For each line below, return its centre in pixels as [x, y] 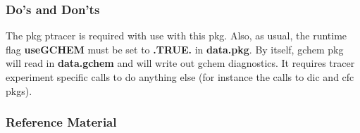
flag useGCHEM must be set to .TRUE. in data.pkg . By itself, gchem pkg [175, 49]
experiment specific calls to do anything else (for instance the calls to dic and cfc [180, 77]
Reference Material [61, 122]
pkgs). [19, 90]
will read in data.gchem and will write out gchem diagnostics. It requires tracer [180, 63]
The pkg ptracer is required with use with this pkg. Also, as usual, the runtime [176, 36]
